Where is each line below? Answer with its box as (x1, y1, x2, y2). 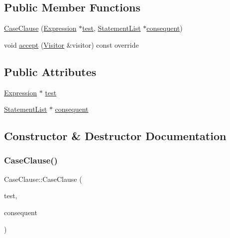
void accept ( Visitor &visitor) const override (4, 39, 139, 50)
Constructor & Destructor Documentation (4, 128, 227, 144)
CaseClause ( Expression (4, 23, 77, 33)
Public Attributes (4, 64, 97, 79)
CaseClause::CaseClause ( (4, 173, 82, 184)
